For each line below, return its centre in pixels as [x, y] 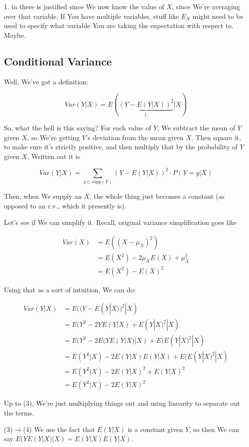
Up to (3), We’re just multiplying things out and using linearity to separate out [122, 403]
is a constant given [155, 429]
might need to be [218, 16]
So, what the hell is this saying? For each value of [78, 128]
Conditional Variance [58, 61]
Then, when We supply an [43, 196]
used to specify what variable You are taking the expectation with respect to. [119, 25]
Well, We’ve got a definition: [46, 81]
